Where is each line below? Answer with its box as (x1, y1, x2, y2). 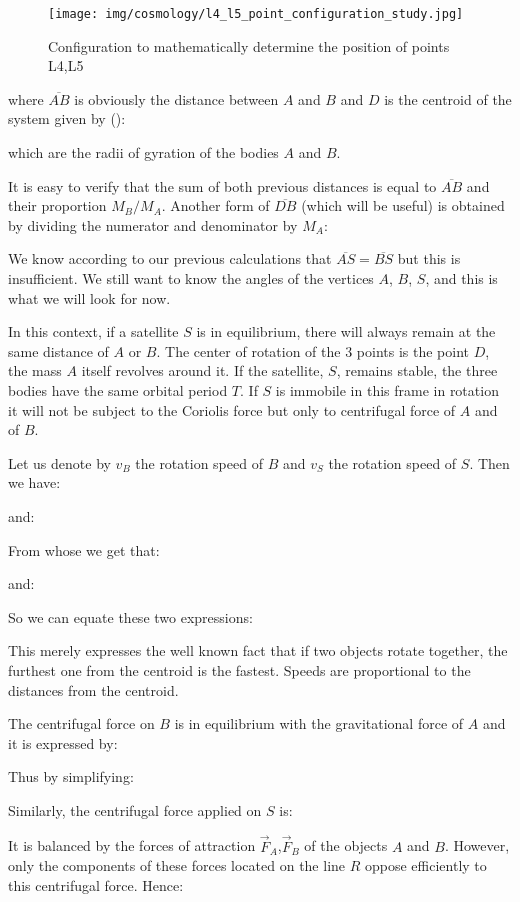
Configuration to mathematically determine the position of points (48, 35, 450, 56)
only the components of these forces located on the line (8, 855, 346, 876)
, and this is (425, 268, 498, 288)
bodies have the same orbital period (8, 379, 228, 400)
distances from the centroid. (8, 679, 179, 700)
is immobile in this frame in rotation (275, 379, 499, 400)
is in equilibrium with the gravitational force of (174, 713, 464, 734)
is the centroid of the (384, 88, 512, 109)
